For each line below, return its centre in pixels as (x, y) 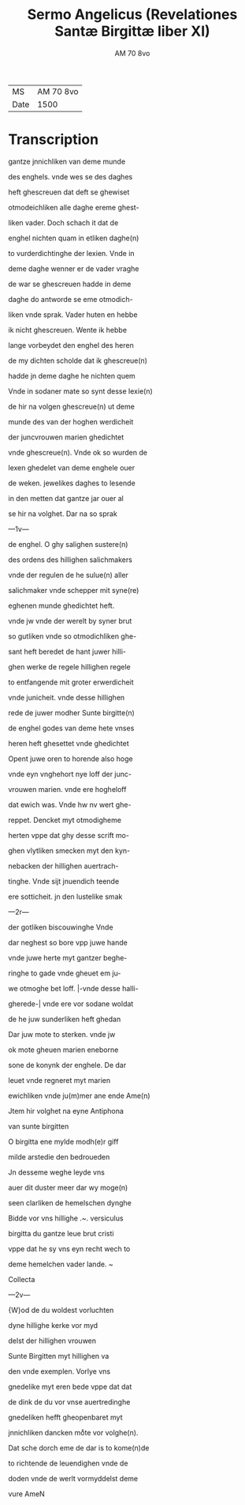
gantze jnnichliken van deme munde (67, 161)
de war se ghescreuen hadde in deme (70, 284)
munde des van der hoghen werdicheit (71, 421)
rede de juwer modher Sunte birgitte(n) (72, 712)
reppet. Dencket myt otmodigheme (65, 820)
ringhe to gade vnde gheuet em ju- (65, 973)
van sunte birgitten (39, 1126)
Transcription (54, 140)
